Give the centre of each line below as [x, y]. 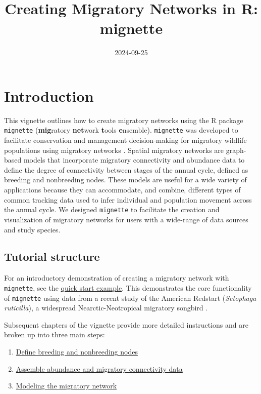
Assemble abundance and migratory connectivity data [99, 368]
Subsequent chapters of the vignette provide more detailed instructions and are [126, 324]
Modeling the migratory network [66, 386]
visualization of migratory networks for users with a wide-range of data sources [126, 219]
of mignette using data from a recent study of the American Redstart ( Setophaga [130, 298]
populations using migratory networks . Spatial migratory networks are [114, 150]
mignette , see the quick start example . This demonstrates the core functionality [128, 287]
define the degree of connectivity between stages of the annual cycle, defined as [126, 169]
